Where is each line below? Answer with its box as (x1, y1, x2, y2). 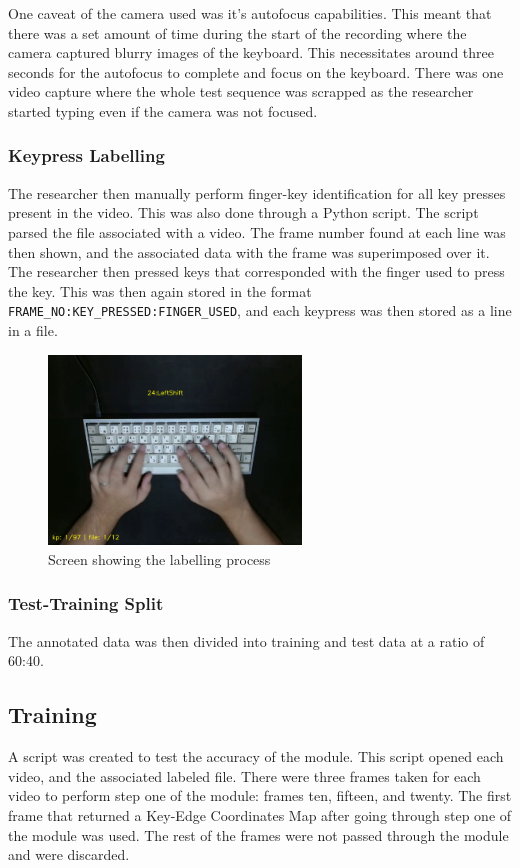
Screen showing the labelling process (48, 548, 271, 569)
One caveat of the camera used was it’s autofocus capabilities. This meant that (8, 3, 492, 23)
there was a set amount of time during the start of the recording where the (8, 22, 467, 43)
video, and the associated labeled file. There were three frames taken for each (8, 765, 481, 786)
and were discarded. (8, 844, 130, 865)
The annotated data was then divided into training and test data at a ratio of (8, 630, 485, 651)
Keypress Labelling (8, 143, 165, 168)
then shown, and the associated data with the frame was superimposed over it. (8, 241, 490, 262)
